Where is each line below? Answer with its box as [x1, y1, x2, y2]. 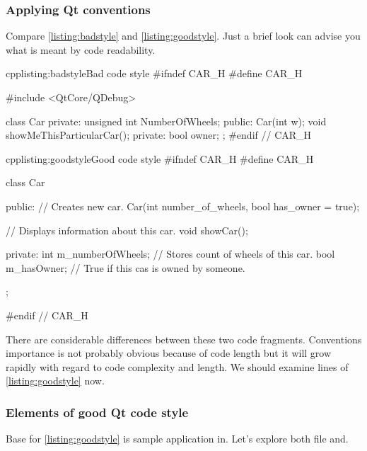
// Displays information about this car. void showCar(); [6, 222, 248, 237]
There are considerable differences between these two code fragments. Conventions [6, 331, 362, 346]
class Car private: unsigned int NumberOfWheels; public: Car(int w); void [6, 113, 327, 128]
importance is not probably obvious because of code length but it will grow [6, 346, 332, 360]
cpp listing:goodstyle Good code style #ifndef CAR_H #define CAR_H [6, 151, 314, 166]
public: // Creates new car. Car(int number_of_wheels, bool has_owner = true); [6, 198, 360, 213]
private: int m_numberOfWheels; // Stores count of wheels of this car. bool [6, 246, 335, 261]
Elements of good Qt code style [6, 403, 189, 421]
